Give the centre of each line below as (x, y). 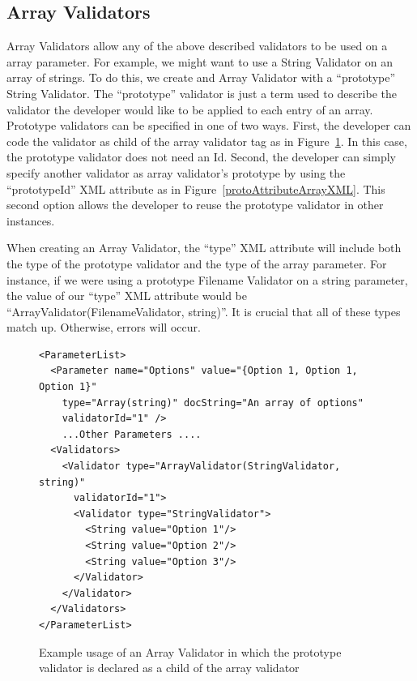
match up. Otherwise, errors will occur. (104, 327)
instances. (31, 220)
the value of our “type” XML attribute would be (127, 296)
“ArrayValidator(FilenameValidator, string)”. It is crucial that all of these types (204, 311)
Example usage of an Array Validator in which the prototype (190, 651)
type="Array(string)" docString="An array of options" (213, 403)
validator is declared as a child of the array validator (169, 668)
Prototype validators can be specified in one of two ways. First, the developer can (209, 125)
